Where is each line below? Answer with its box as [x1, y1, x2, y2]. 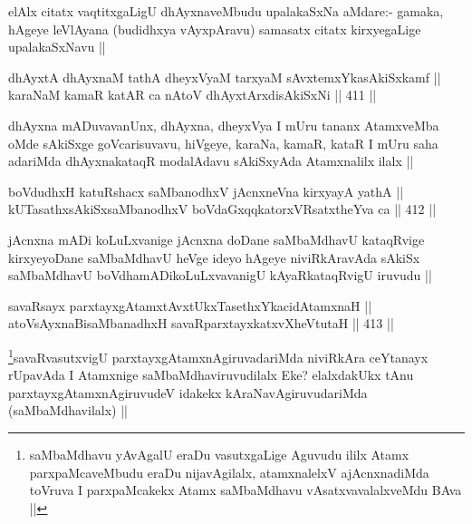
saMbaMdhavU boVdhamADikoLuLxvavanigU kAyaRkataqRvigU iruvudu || [8, 266, 432, 285]
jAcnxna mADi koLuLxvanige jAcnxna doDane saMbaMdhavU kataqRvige [8, 229, 425, 248]
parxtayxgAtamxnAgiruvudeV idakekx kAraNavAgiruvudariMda [8, 383, 368, 402]
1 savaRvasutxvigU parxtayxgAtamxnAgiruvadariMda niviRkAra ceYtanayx [8, 344, 429, 366]
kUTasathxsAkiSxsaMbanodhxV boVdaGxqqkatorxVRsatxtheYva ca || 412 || [8, 199, 437, 218]
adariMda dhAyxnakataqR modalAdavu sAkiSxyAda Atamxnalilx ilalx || [8, 151, 414, 170]
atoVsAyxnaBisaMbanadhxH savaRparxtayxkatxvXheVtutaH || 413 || [8, 314, 394, 333]
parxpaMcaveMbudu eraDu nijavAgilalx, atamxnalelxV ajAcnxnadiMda [29, 462, 429, 481]
